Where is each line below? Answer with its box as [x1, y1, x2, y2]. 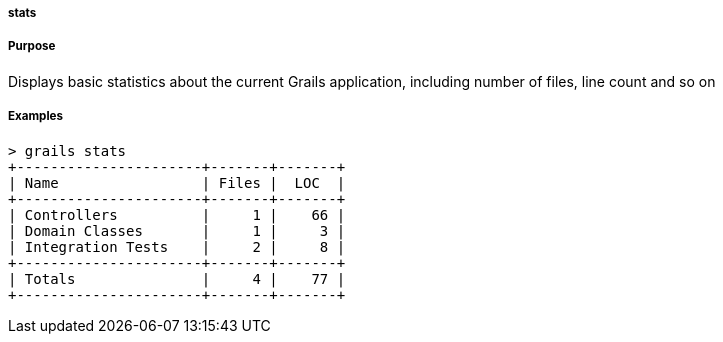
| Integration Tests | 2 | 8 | [8, 238, 346, 255]
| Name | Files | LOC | [8, 174, 346, 191]
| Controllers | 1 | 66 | [8, 206, 346, 223]
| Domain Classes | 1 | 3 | [8, 222, 346, 239]
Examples [8, 109, 63, 124]
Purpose [8, 39, 56, 54]
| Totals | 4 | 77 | [8, 270, 346, 287]
